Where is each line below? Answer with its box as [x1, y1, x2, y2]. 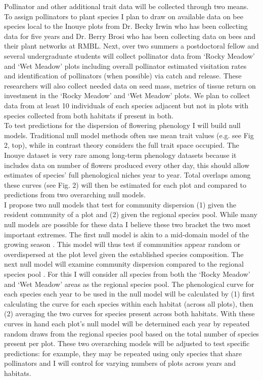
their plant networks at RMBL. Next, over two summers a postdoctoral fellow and [4, 40, 259, 51]
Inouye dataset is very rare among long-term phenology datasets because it [4, 149, 237, 160]
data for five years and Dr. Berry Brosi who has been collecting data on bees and [4, 30, 255, 41]
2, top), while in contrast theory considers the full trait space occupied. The [4, 140, 239, 150]
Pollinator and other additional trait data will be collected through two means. [4, 1, 249, 11]
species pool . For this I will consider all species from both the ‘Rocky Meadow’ [4, 269, 250, 279]
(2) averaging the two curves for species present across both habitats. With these [4, 308, 255, 319]
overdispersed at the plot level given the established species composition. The [4, 248, 244, 259]
